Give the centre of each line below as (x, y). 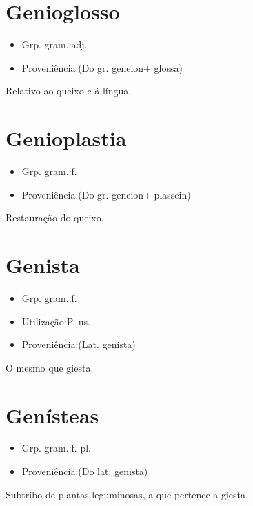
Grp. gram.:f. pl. (56, 448)
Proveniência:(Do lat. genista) (85, 471)
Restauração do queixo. (55, 217)
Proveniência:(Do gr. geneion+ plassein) (106, 194)
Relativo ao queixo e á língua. (69, 91)
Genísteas (52, 415)
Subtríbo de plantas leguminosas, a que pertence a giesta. (127, 494)
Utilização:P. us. (56, 321)
